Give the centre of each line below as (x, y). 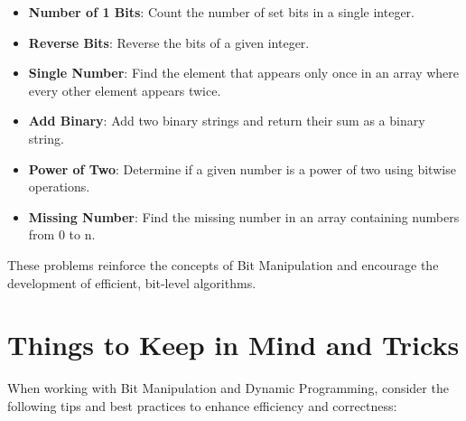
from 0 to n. (62, 234)
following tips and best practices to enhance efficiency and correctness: (202, 405)
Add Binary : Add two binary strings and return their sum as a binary (227, 121)
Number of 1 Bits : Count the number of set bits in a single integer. (221, 12)
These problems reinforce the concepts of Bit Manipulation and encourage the (223, 264)
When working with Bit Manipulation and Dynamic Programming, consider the (228, 388)
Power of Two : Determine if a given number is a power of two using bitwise (242, 168)
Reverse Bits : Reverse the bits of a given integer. (169, 42)
